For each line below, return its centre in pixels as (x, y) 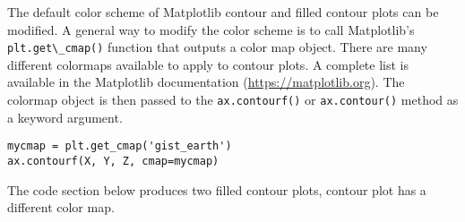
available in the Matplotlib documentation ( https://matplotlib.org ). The (206, 82)
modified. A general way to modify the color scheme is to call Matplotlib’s (211, 29)
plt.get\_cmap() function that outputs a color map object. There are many (217, 47)
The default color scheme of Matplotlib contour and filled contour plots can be (223, 12)
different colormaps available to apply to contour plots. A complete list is (208, 64)
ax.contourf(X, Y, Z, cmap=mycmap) (113, 161)
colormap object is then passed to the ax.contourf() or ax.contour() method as (233, 100)
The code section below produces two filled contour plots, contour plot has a (217, 189)
